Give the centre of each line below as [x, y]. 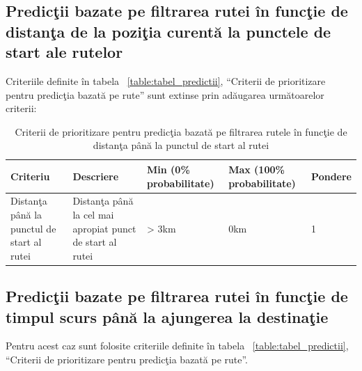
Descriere [96, 176]
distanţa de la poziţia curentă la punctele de [168, 31]
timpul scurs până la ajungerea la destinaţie [167, 316]
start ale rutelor [64, 52]
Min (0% [168, 169]
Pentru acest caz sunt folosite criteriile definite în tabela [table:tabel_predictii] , [177, 346]
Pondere [331, 176]
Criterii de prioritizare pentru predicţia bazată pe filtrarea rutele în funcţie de [181, 131]
